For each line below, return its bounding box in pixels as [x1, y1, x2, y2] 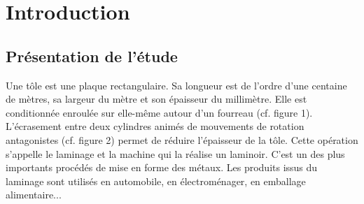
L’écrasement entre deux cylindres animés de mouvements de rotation [6, 119, 304, 133]
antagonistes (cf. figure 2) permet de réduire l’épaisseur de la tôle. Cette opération [6, 132, 358, 147]
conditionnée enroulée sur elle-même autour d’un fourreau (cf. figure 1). [6, 105, 313, 119]
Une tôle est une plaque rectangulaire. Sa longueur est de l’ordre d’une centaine [6, 78, 347, 92]
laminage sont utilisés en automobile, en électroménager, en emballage [6, 173, 306, 188]
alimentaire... [6, 187, 62, 202]
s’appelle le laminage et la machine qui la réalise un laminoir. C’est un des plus [6, 146, 345, 161]
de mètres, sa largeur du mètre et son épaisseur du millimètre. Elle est [6, 92, 307, 106]
